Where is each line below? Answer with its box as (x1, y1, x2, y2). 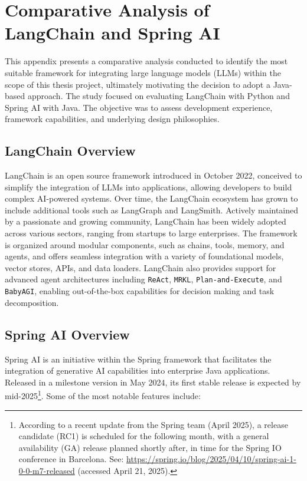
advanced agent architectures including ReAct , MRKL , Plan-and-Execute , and (5, 273, 282, 285)
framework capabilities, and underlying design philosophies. (5, 113, 220, 125)
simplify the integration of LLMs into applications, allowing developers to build (5, 180, 292, 193)
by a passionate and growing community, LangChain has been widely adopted (5, 215, 286, 228)
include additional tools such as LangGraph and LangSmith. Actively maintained (5, 203, 299, 216)
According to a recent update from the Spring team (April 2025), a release (18, 418, 288, 430)
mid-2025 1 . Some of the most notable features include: (5, 388, 201, 401)
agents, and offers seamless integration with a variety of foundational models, (5, 250, 284, 262)
